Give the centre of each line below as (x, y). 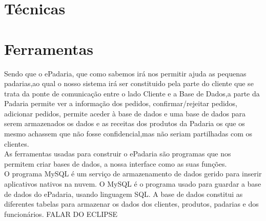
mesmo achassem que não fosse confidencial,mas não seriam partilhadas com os (128, 134)
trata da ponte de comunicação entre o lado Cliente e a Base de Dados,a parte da (132, 93)
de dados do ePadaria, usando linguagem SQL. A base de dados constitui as (124, 194)
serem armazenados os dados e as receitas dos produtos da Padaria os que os (125, 123)
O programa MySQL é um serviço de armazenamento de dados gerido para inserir (133, 174)
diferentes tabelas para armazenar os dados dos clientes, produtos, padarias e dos (131, 204)
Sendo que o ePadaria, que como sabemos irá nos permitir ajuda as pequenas (125, 73)
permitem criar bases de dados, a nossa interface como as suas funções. (116, 163)
